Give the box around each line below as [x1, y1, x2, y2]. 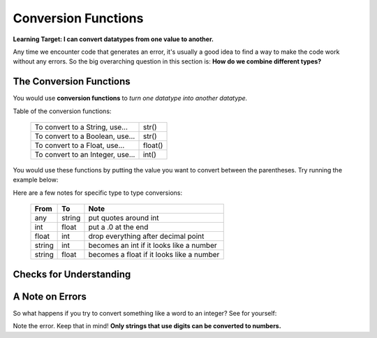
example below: [13, 175, 59, 184]
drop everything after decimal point [88, 231, 205, 241]
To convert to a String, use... [34, 122, 128, 132]
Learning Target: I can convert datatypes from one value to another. [13, 35, 214, 43]
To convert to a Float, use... [34, 140, 125, 150]
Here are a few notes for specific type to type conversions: [13, 189, 183, 197]
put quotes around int [88, 213, 159, 223]
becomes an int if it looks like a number [88, 241, 218, 251]
